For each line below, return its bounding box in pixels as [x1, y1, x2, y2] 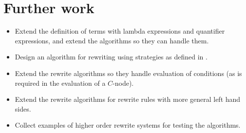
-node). [113, 77, 134, 88]
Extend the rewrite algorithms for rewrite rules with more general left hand [15, 94, 241, 104]
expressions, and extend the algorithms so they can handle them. [15, 35, 209, 45]
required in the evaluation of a [15, 77, 106, 88]
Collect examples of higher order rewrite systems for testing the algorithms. [15, 120, 241, 130]
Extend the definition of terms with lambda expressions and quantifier [15, 26, 225, 36]
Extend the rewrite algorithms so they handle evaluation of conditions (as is [15, 68, 242, 78]
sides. [15, 103, 31, 114]
